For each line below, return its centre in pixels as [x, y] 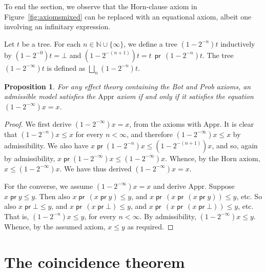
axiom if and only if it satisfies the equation [185, 96]
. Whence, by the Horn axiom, [213, 158]
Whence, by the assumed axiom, [55, 226]
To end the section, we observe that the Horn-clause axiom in [101, 6]
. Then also [53, 196]
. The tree [218, 55]
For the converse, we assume [49, 186]
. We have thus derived [96, 168]
